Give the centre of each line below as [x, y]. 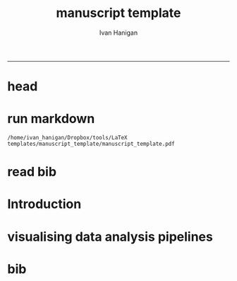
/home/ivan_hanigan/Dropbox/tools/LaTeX [68, 138]
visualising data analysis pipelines [110, 237]
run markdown [51, 119]
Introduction [44, 204]
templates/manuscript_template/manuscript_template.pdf [91, 144]
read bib [32, 172]
